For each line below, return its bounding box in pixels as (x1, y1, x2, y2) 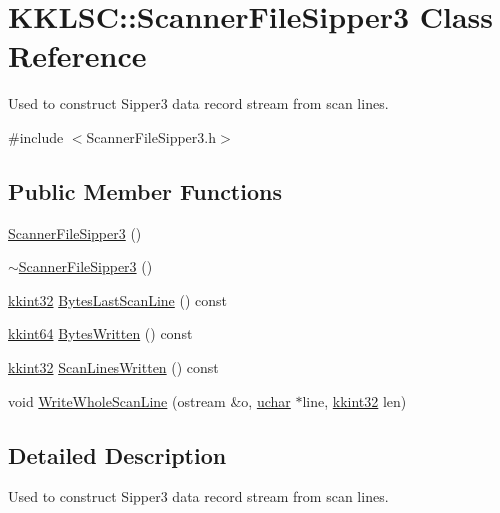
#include (8, 126, 64, 147)
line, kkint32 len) (302, 390, 407, 411)
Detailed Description (8, 439, 227, 470)
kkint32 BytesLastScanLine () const (8, 289, 227, 310)
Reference (8, 35, 147, 76)
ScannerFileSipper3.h (86, 126, 216, 147)
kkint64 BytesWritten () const (8, 323, 193, 344)
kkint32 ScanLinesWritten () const (8, 357, 219, 378)
